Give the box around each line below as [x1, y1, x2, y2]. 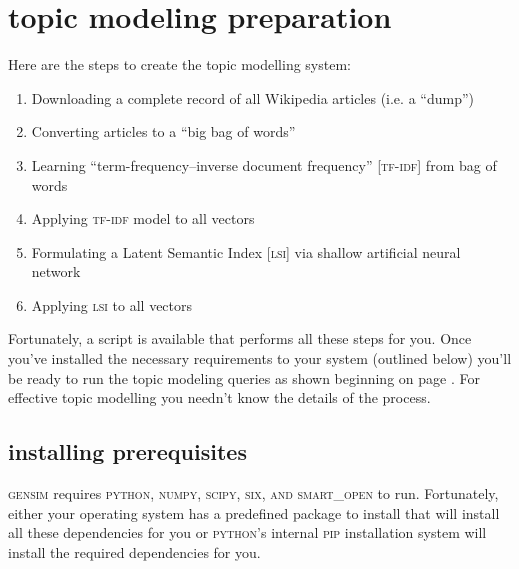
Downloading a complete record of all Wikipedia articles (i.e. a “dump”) [31, 87, 474, 108]
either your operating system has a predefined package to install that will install [8, 502, 500, 523]
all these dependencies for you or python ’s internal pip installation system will [8, 522, 487, 543]
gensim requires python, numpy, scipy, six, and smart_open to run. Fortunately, [8, 483, 499, 504]
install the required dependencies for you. [8, 541, 261, 562]
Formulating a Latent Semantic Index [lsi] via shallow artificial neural [31, 241, 461, 262]
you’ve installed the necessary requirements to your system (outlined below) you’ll [8, 348, 512, 369]
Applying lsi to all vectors [31, 294, 193, 315]
